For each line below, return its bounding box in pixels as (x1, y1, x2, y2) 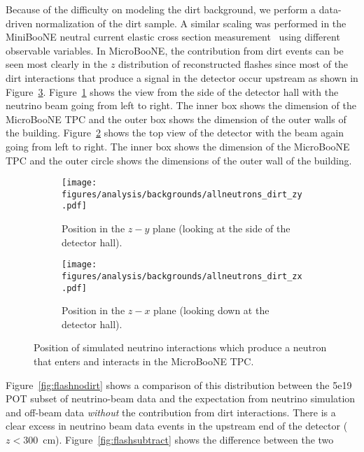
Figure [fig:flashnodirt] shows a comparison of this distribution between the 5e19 (6, 377, 352, 392)
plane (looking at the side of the (152, 221, 290, 236)
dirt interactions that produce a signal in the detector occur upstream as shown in (6, 70, 358, 85)
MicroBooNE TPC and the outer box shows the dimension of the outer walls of (6, 111, 346, 126)
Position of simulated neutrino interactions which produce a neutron (34, 340, 327, 355)
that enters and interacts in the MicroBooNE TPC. (34, 354, 254, 369)
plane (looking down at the (153, 303, 269, 318)
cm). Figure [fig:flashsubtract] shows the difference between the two (43, 432, 334, 446)
